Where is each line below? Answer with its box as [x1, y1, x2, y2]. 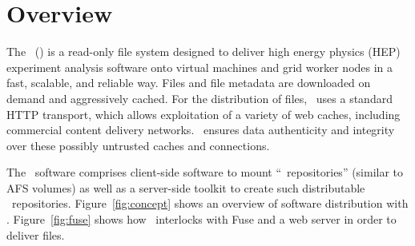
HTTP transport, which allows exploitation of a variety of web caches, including [6, 105, 401, 122]
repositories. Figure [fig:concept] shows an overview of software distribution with [11, 195, 409, 212]
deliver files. [6, 226, 65, 243]
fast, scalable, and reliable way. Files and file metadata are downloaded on [6, 74, 371, 91]
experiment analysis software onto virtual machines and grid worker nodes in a [6, 58, 393, 75]
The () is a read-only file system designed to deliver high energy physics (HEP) [6, 43, 401, 60]
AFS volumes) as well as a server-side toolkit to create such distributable [6, 179, 365, 196]
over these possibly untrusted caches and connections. [6, 137, 270, 153]
